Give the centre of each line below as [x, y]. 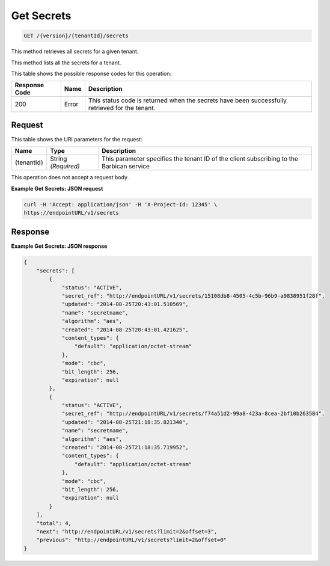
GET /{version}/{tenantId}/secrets [76, 36]
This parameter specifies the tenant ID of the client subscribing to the [200, 159]
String [59, 159]
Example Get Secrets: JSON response [59, 246]
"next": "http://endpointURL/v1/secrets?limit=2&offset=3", [127, 531]
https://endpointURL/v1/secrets [72, 213]
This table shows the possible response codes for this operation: [91, 73]
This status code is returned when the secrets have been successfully [187, 100]
